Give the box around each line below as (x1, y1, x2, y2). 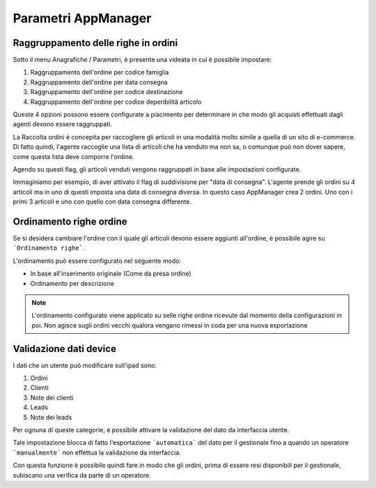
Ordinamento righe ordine (13, 215, 128, 227)
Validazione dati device (13, 342, 116, 355)
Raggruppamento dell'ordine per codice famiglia (30, 68, 169, 77)
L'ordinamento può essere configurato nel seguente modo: (13, 257, 181, 265)
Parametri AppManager (13, 10, 152, 26)
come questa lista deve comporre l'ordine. (13, 152, 134, 160)
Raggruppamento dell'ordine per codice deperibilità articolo (30, 98, 202, 106)
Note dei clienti (30, 393, 74, 402)
